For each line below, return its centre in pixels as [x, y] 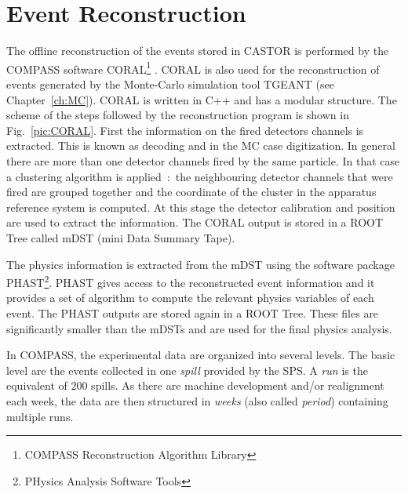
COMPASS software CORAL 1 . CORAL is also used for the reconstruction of [193, 67]
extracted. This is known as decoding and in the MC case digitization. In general [201, 145]
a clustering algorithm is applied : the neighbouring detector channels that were [200, 176]
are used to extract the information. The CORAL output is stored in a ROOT [195, 222]
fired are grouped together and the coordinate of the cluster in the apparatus [191, 192]
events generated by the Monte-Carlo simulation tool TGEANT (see [170, 84]
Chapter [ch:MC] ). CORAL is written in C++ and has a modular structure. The [202, 99]
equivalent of [37, 385]
